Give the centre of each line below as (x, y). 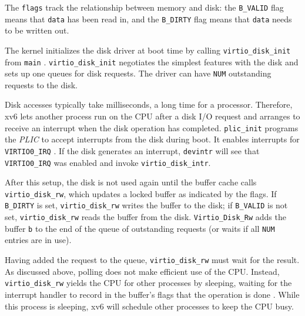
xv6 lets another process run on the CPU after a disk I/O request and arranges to (152, 116)
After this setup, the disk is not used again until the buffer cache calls (131, 182)
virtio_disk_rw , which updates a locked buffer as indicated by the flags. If (141, 193)
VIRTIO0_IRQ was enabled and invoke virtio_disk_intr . (108, 162)
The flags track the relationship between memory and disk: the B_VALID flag (144, 7)
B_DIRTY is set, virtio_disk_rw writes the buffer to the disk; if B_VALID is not (146, 205)
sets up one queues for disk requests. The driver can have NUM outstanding (138, 73)
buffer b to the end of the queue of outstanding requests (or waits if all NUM (140, 228)
